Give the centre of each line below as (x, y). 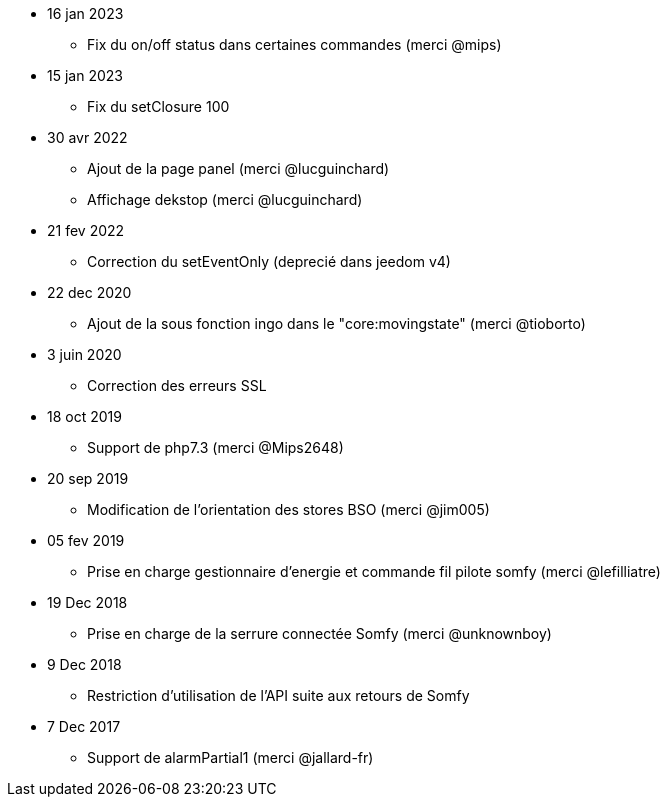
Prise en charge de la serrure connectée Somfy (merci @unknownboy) (319, 633)
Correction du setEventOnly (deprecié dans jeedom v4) (269, 261)
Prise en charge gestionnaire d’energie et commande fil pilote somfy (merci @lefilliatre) (374, 571)
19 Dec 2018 (87, 602)
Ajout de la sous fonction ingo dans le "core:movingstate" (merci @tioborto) (336, 323)
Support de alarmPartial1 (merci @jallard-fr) (230, 757)
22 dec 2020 (89, 292)
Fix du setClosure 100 (158, 106)
